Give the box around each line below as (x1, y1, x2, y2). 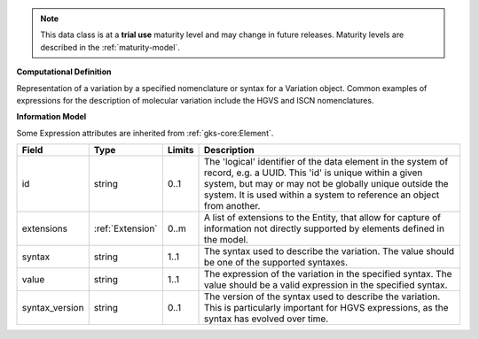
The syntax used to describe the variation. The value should (203, 245, 455, 258)
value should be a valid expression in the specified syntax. (203, 279, 448, 291)
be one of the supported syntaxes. (203, 257, 349, 269)
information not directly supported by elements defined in (203, 222, 445, 235)
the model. (203, 234, 248, 246)
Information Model (16, 112, 87, 122)
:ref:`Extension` (93, 222, 159, 235)
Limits (167, 144, 194, 157)
